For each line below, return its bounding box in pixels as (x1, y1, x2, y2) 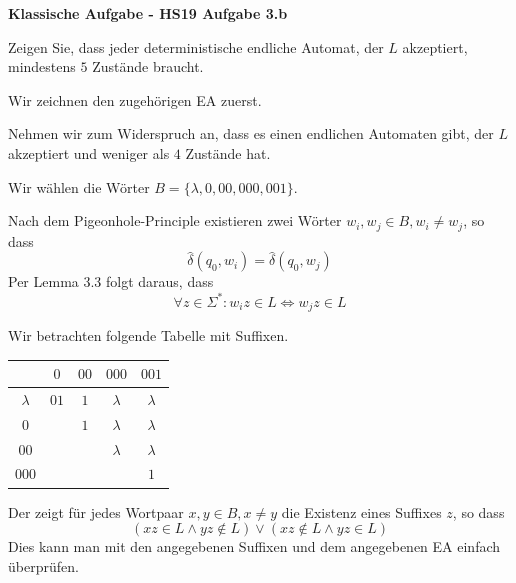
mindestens (8, 56, 76, 77)
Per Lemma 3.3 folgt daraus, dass (8, 271, 214, 292)
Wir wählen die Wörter (8, 176, 150, 197)
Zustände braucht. (92, 56, 204, 77)
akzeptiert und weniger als (8, 142, 170, 163)
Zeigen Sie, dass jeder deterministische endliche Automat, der (8, 36, 384, 57)
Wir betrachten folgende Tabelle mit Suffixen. (8, 324, 289, 345)
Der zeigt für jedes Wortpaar (8, 501, 184, 522)
